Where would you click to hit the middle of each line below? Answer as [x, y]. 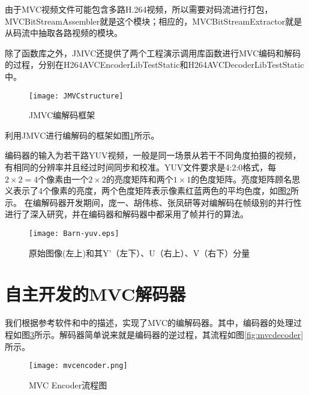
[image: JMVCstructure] [76, 96]
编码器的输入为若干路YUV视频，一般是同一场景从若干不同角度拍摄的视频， [153, 155]
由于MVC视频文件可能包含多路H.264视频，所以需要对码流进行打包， [139, 9]
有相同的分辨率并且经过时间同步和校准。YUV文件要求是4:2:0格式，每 [141, 167]
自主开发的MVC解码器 [95, 294]
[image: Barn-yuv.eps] [74, 233]
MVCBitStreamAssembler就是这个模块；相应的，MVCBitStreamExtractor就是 [154, 21]
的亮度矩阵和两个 [139, 179]
